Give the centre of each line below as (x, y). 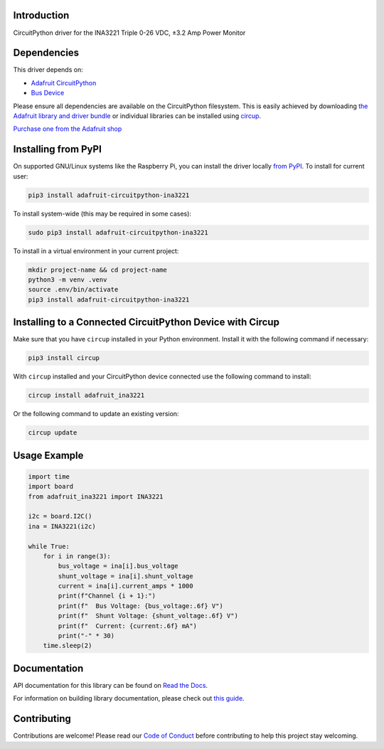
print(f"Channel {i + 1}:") (107, 596)
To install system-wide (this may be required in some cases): (102, 213)
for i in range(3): (77, 556)
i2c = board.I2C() (60, 516)
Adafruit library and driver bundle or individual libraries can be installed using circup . (137, 116)
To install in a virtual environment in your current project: (96, 251)
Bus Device (48, 93)
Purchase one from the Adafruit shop (68, 129)
